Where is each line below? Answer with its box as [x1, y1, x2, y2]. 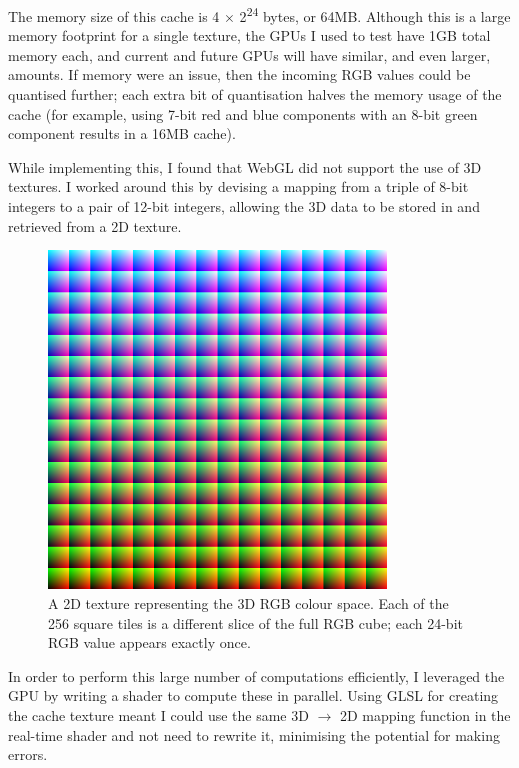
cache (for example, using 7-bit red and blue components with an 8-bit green [8, 103, 478, 124]
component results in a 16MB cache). [8, 123, 236, 144]
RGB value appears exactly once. [48, 632, 251, 653]
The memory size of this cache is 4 [8, 5, 220, 26]
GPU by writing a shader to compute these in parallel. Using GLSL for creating [8, 685, 499, 706]
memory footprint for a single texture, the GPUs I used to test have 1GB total [8, 25, 491, 46]
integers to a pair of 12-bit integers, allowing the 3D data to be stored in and [8, 196, 480, 216]
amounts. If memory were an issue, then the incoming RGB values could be [8, 64, 471, 85]
